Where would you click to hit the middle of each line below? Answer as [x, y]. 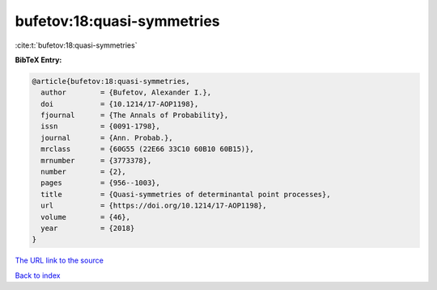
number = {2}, [84, 172]
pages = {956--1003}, [101, 183]
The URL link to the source [59, 261]
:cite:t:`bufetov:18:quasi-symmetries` [76, 45]
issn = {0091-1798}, [101, 126]
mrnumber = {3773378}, [96, 160]
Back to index [38, 275]
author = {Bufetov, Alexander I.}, [126, 92]
